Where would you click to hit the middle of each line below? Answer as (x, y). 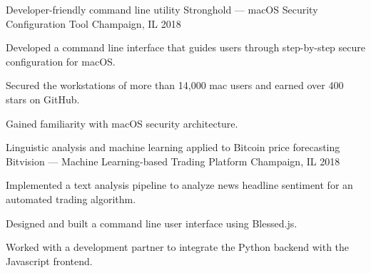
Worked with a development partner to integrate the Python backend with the (178, 247)
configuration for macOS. (61, 61)
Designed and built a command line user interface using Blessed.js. (152, 223)
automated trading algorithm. (71, 199)
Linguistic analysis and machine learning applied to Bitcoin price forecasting (173, 147)
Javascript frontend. (49, 261)
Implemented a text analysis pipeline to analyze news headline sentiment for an (179, 185)
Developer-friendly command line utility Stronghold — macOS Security (162, 9)
